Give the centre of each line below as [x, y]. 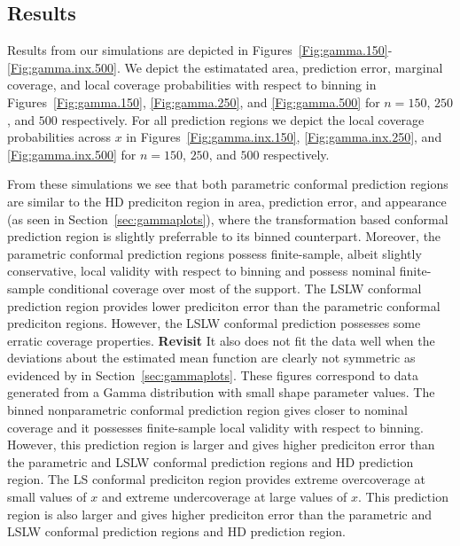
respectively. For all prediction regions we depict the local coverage [243, 119]
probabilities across [59, 137]
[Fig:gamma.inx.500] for [72, 154]
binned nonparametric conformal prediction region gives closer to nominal [207, 410]
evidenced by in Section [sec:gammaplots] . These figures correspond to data [213, 374]
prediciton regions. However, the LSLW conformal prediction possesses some [214, 323]
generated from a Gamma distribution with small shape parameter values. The [221, 392]
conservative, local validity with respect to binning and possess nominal [202, 271]
